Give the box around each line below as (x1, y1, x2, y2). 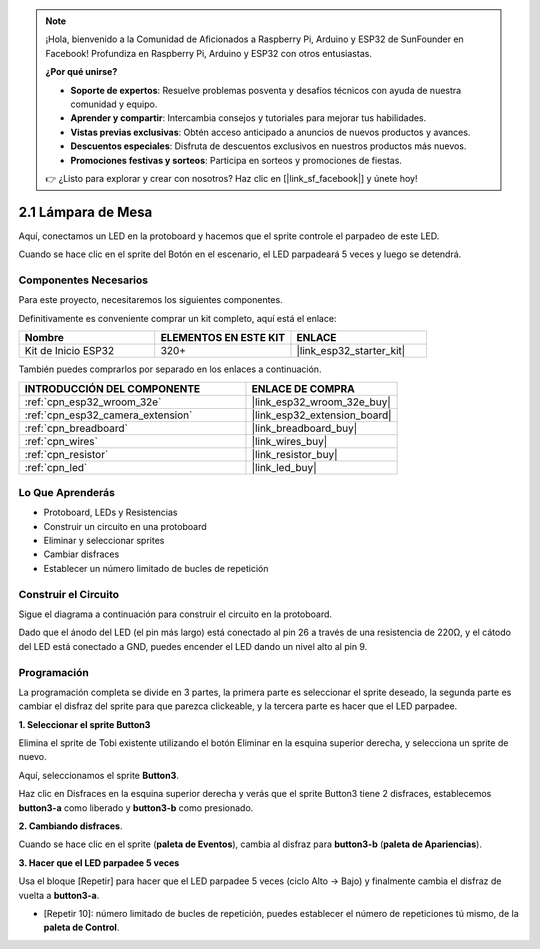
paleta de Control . (43, 921, 120, 934)
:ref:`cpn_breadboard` (24, 421, 129, 435)
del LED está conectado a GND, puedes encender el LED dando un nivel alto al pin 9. (18, 640, 368, 652)
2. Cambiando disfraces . (18, 820, 123, 832)
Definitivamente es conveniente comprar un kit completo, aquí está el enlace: (18, 312, 337, 324)
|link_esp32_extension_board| (251, 408, 392, 422)
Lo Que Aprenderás (18, 485, 115, 499)
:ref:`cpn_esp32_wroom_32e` (24, 395, 162, 409)
